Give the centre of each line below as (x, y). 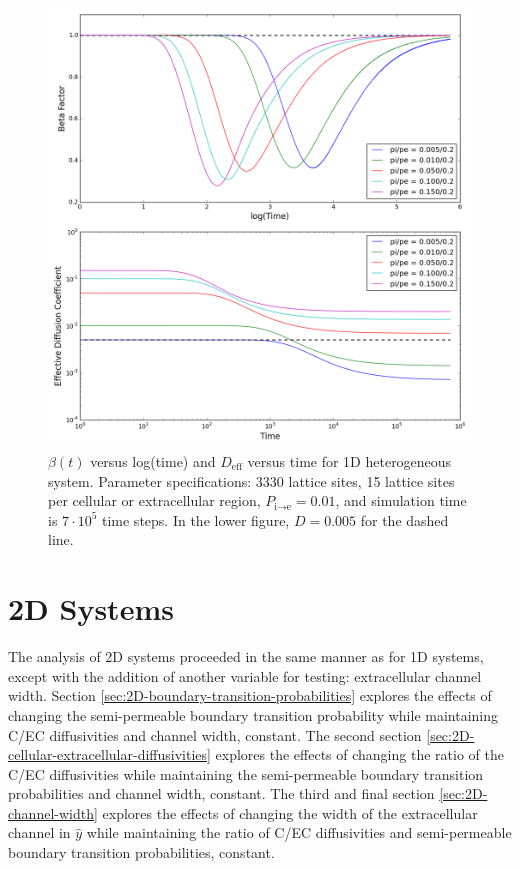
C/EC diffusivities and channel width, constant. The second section (215, 734)
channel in (39, 832)
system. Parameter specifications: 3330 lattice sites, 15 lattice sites (251, 480)
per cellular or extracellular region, (154, 500)
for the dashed (404, 519)
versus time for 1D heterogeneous (349, 461)
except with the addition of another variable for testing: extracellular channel (245, 675)
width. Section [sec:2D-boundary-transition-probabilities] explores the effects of (250, 695)
